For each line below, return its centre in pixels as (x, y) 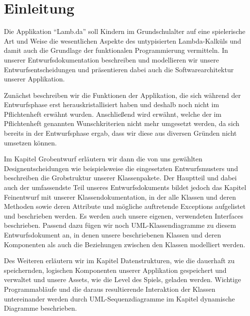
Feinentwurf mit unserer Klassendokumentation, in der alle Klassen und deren (120, 197)
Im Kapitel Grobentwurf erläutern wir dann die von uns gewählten (103, 159)
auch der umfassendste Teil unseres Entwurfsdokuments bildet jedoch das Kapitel (125, 187)
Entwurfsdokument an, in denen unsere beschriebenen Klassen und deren (113, 235)
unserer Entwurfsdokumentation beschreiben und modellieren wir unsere (111, 59)
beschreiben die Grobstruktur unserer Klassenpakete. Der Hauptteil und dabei (120, 178)
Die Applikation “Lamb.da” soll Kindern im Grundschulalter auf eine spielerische (125, 31)
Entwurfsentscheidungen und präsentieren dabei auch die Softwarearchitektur (119, 69)
